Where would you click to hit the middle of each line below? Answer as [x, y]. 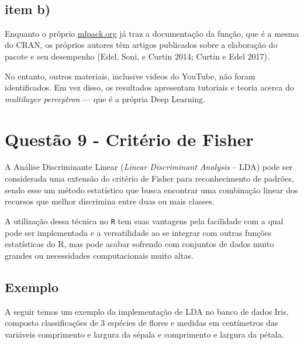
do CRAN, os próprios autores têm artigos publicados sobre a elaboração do [141, 45]
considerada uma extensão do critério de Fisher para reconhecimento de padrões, [149, 178]
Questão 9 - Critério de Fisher [129, 139]
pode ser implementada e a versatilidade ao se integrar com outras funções [138, 232]
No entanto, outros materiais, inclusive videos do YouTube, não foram [130, 76]
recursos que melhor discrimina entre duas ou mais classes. [110, 201]
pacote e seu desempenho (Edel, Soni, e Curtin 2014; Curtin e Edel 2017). [137, 56]
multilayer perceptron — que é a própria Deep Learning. [105, 98]
